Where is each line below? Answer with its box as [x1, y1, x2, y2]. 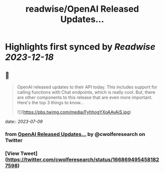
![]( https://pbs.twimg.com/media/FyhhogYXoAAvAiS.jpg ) [17, 109, 131, 115]
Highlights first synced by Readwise [5, 42, 156, 52]
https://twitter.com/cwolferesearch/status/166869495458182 [7, 156, 160, 163]
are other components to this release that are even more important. [17, 94, 153, 100]
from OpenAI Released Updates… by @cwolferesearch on [5, 130, 145, 137]
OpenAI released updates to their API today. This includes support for [17, 84, 158, 90]
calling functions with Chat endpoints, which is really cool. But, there [17, 89, 156, 95]
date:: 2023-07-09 [5, 119, 43, 124]
